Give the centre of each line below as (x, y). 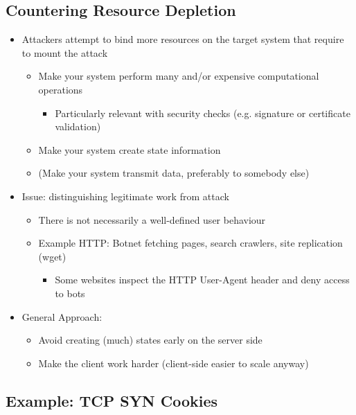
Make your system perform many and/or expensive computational (179, 76)
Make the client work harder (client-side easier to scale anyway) (173, 363)
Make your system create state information (130, 149)
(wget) (52, 256)
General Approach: (62, 316)
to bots (70, 293)
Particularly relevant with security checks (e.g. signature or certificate (203, 113)
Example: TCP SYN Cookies (112, 400)
